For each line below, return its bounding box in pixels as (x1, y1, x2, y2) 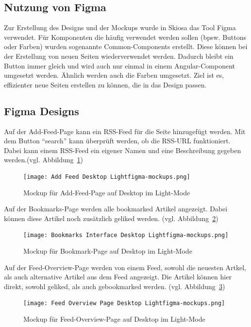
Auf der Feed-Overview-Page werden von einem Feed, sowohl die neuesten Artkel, (4, 262, 247, 272)
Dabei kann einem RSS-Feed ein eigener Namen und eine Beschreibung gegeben (4, 145, 241, 155)
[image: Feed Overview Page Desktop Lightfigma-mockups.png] (23, 300, 225, 307)
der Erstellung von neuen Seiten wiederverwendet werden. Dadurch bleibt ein (4, 51, 234, 61)
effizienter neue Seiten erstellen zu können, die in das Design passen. (4, 79, 207, 89)
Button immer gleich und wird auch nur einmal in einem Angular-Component (4, 60, 235, 70)
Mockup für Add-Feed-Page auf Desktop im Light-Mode (23, 187, 190, 197)
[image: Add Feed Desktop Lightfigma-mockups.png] (23, 173, 190, 180)
